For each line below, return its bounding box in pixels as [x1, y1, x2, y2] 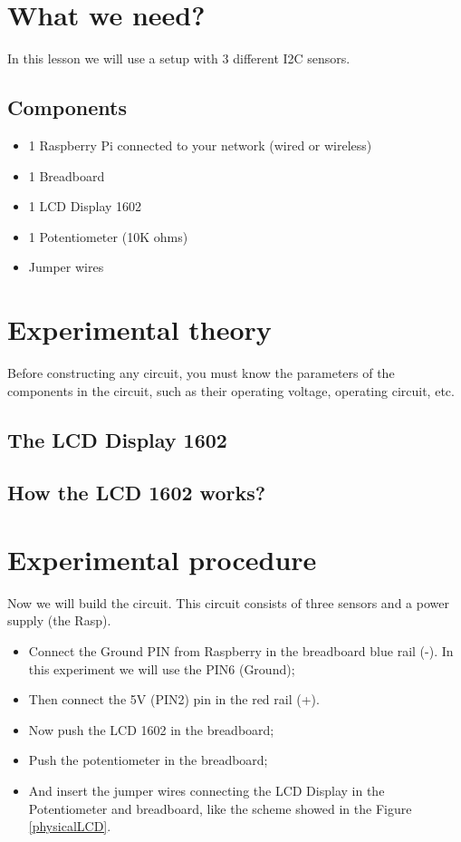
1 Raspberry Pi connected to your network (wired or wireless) [28, 135, 372, 154]
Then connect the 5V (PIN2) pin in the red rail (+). [28, 690, 320, 709]
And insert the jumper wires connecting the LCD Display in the [28, 781, 385, 800]
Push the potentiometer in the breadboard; [28, 750, 268, 769]
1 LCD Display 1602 [28, 197, 142, 216]
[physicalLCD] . [28, 817, 111, 836]
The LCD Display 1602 [7, 425, 227, 453]
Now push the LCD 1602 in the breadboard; [28, 720, 274, 739]
